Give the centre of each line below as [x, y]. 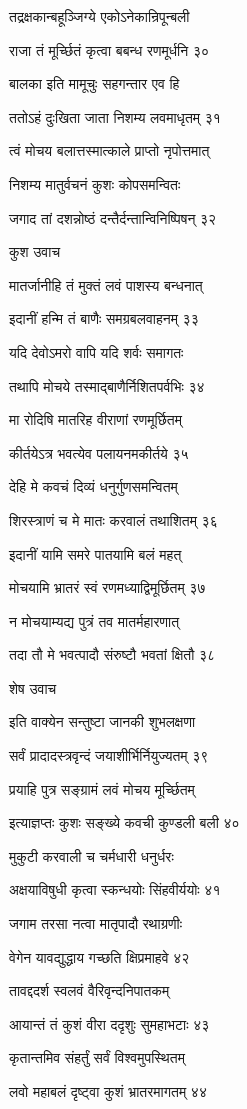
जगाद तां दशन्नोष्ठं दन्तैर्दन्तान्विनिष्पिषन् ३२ [113, 217]
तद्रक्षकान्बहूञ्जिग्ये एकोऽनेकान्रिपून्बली [99, 16]
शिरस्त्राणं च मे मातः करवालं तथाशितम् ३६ [113, 519]
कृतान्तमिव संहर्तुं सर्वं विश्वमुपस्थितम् [97, 1057]
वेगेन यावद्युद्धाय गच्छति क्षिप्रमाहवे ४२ [99, 956]
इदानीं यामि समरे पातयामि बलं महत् [95, 553]
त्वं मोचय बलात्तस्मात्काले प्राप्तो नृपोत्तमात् [109, 150]
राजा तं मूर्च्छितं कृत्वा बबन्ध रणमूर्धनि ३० [109, 49]
